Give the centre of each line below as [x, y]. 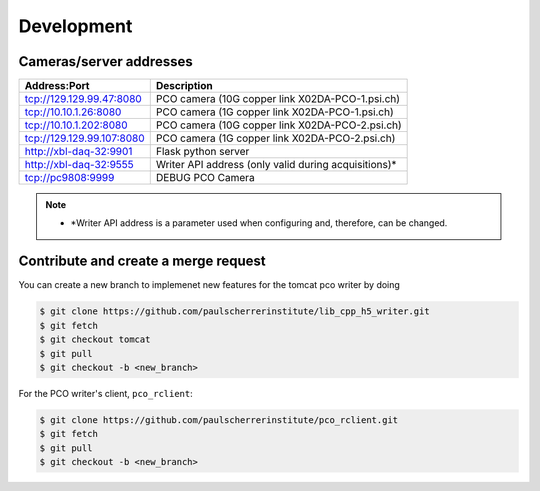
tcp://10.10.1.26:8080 [73, 112]
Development [75, 26]
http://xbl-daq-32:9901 [78, 152]
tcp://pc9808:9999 [69, 178]
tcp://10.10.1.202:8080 [76, 125]
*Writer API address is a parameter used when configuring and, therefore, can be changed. [259, 223]
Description [184, 86]
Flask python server [202, 152]
